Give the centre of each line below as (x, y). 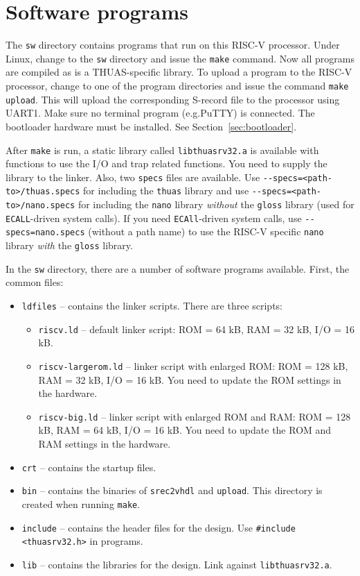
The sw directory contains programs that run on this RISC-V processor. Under (173, 45)
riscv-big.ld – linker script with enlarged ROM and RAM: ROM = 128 (195, 416)
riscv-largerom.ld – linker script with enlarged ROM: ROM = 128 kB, (193, 365)
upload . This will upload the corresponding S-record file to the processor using (173, 99)
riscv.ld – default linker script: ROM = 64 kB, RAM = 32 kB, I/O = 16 (197, 329)
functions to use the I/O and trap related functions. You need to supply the (166, 163)
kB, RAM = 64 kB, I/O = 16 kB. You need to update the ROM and (185, 430)
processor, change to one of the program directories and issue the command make (177, 86)
